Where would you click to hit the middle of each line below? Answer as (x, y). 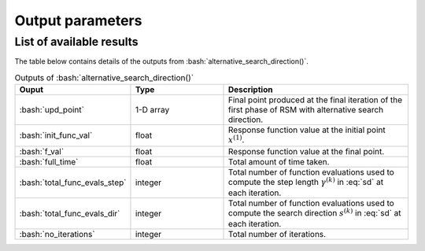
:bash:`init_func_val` (56, 135)
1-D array (152, 110)
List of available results (76, 42)
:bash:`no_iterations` (57, 234)
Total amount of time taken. (279, 161)
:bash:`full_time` (49, 161)
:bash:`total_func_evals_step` (73, 183)
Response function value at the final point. (306, 151)
